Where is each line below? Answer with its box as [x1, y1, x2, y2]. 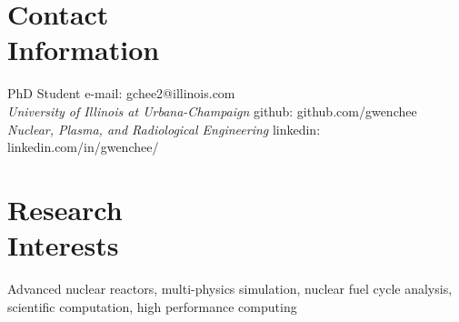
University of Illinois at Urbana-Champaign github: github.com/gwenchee [7, 101, 417, 120]
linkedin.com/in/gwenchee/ [7, 137, 159, 156]
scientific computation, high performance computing [7, 297, 297, 316]
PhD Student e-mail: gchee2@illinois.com [7, 84, 235, 103]
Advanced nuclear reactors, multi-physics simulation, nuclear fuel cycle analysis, [7, 279, 453, 297]
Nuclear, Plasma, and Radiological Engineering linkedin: [7, 119, 321, 138]
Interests [7, 226, 119, 264]
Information [7, 31, 160, 68]
